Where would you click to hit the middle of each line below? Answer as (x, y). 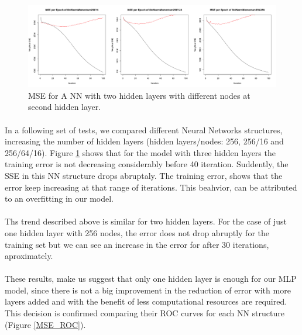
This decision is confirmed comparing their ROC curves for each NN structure (145, 313)
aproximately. (29, 256)
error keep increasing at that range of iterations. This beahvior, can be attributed (151, 187)
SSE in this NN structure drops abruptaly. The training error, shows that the (144, 175)
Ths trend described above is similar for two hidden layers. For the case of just (146, 221)
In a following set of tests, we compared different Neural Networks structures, (144, 129)
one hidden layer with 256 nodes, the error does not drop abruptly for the (137, 232)
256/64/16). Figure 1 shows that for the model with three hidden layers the (140, 152)
